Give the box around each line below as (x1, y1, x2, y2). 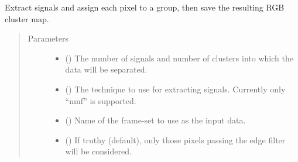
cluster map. (5, 12, 49, 25)
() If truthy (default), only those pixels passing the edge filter (65, 133, 286, 146)
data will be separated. (65, 63, 148, 75)
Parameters (28, 32, 68, 44)
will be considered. (65, 145, 132, 157)
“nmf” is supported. (65, 94, 136, 106)
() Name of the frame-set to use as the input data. (65, 114, 246, 126)
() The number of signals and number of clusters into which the (65, 51, 293, 64)
